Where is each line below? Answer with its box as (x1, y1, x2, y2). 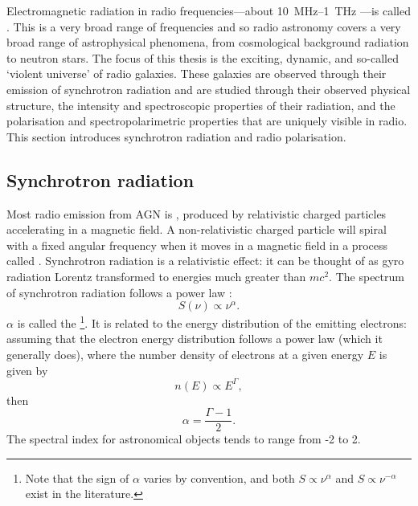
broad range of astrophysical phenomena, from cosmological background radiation (6, 34, 409, 51)
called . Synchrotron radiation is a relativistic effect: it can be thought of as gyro (6, 252, 404, 269)
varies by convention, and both (143, 469, 295, 486)
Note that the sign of (25, 469, 129, 486)
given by (6, 361, 48, 378)
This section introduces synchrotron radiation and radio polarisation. (6, 128, 346, 145)
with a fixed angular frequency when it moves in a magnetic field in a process (6, 236, 387, 253)
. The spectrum (329, 267, 404, 284)
